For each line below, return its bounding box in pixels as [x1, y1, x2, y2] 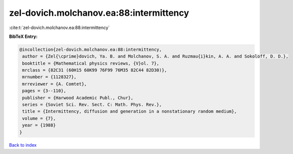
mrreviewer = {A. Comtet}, [22, 81, 87, 87]
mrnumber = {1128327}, [22, 74, 77, 80]
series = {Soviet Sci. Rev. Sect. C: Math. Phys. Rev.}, [22, 102, 162, 108]
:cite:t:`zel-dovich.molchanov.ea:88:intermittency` [9, 25, 110, 31]
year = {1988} [22, 123, 56, 128]
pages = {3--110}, [22, 88, 66, 93]
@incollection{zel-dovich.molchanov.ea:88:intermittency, [19, 47, 162, 52]
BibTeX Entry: [9, 33, 38, 39]
